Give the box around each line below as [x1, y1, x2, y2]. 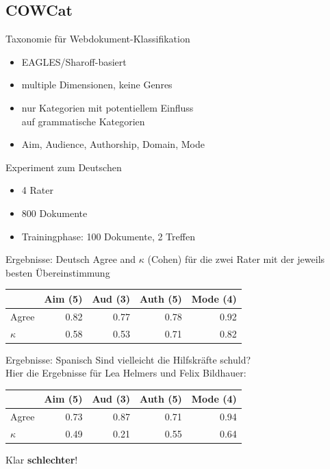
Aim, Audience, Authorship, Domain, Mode [21, 137, 205, 151]
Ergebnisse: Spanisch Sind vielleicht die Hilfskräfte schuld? [5, 352, 251, 366]
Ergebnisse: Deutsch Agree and [5, 252, 136, 266]
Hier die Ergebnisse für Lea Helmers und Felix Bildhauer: [5, 366, 246, 380]
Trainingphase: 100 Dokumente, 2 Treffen [21, 229, 195, 243]
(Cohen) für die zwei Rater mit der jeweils [147, 252, 325, 266]
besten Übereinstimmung [5, 265, 110, 279]
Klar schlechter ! [5, 453, 78, 467]
